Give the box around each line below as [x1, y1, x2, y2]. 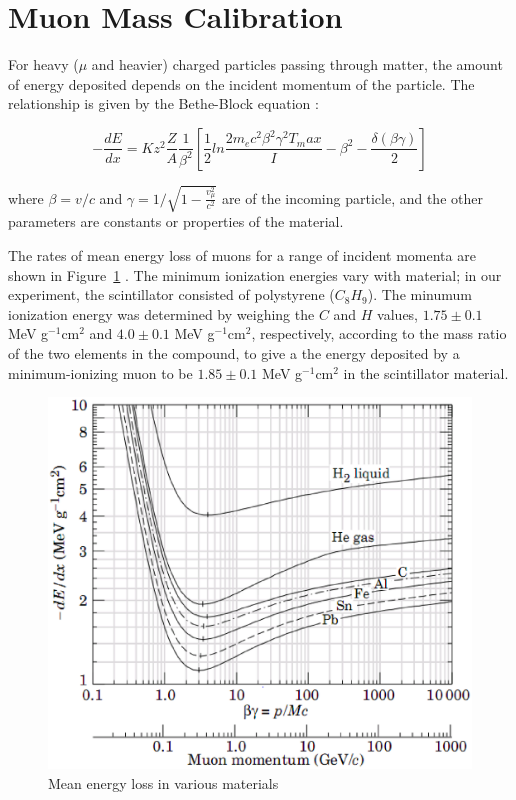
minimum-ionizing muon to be [8, 362, 193, 383]
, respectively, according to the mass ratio [251, 323, 507, 344]
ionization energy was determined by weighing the [8, 303, 315, 324]
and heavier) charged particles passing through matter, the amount [91, 54, 503, 75]
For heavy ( [8, 54, 79, 75]
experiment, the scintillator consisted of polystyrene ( [8, 284, 335, 305]
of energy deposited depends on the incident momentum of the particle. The [8, 73, 475, 94]
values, [377, 303, 419, 324]
